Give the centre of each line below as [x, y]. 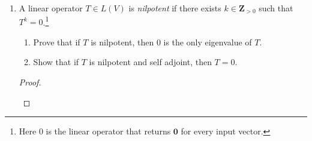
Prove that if [57, 42]
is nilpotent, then [122, 42]
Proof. [30, 82]
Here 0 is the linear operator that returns [95, 131]
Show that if [56, 62]
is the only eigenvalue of [208, 42]
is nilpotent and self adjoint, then [150, 62]
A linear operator [51, 8]
